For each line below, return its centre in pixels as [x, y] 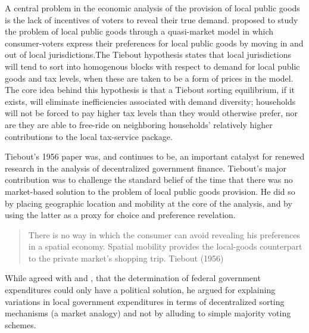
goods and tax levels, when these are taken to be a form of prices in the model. [149, 78]
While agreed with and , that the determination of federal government [133, 278]
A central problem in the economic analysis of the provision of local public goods [152, 8]
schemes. [21, 324]
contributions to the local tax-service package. [89, 136]
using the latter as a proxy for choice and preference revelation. [120, 215]
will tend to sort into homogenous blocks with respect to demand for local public [152, 66]
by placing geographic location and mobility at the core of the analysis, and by [149, 203]
